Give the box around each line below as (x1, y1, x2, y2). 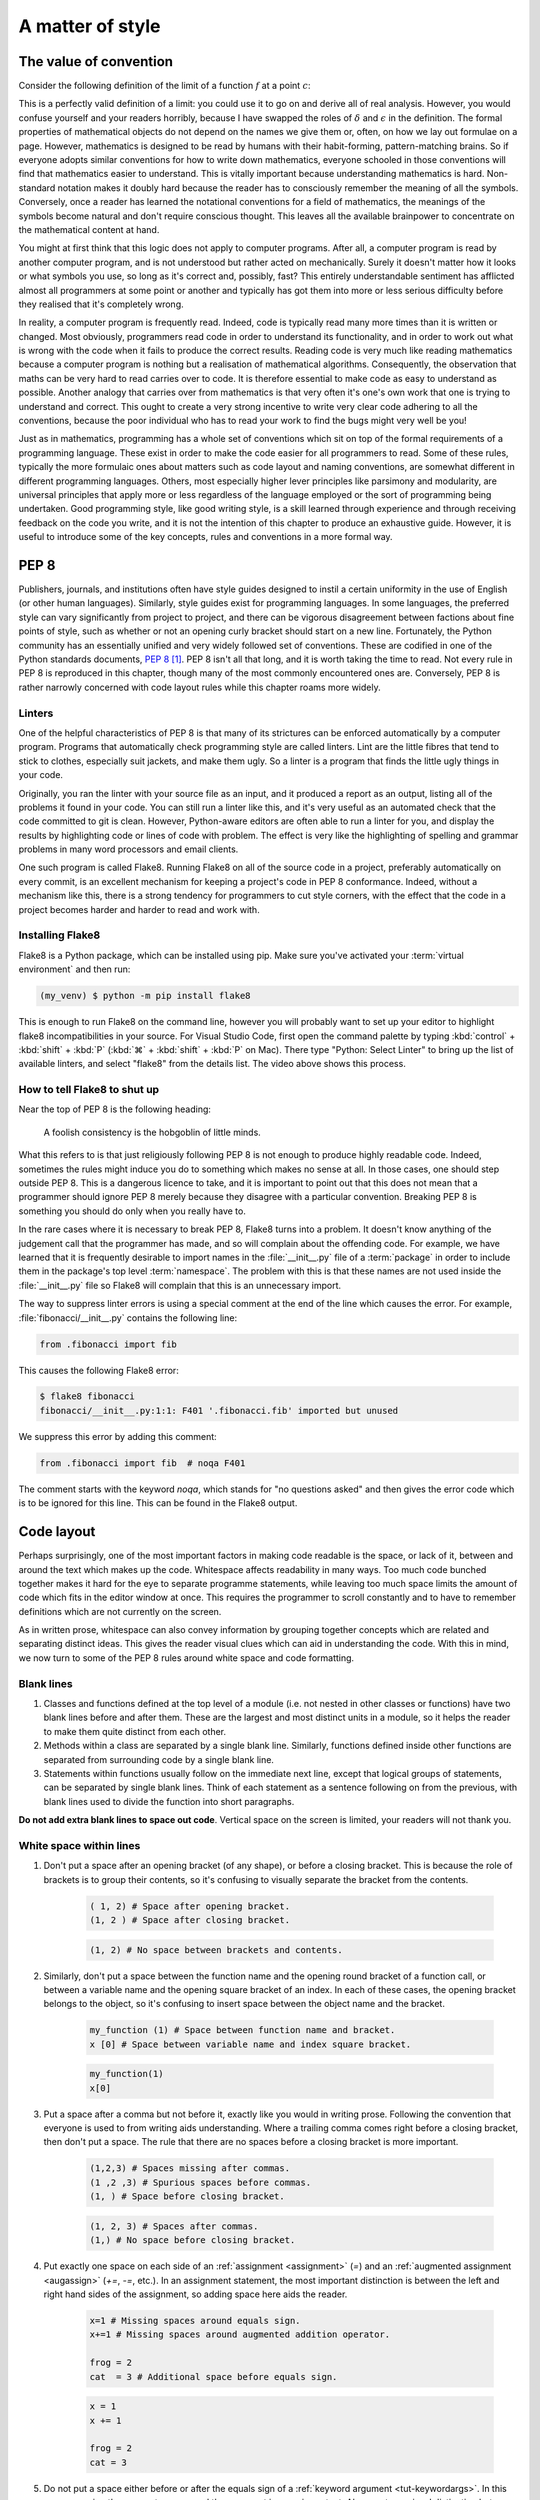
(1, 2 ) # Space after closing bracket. (89, 1915, 290, 1926)
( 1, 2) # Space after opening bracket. (89, 1900, 290, 1912)
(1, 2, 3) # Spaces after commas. (89, 2220, 259, 2232)
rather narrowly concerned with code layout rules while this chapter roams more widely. (18, 681, 381, 693)
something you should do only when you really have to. (18, 1205, 247, 1217)
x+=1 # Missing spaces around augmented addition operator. (89, 2329, 391, 2340)
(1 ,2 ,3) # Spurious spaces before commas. (89, 2176, 312, 2188)
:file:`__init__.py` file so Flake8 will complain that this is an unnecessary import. (18, 1279, 342, 1291)
